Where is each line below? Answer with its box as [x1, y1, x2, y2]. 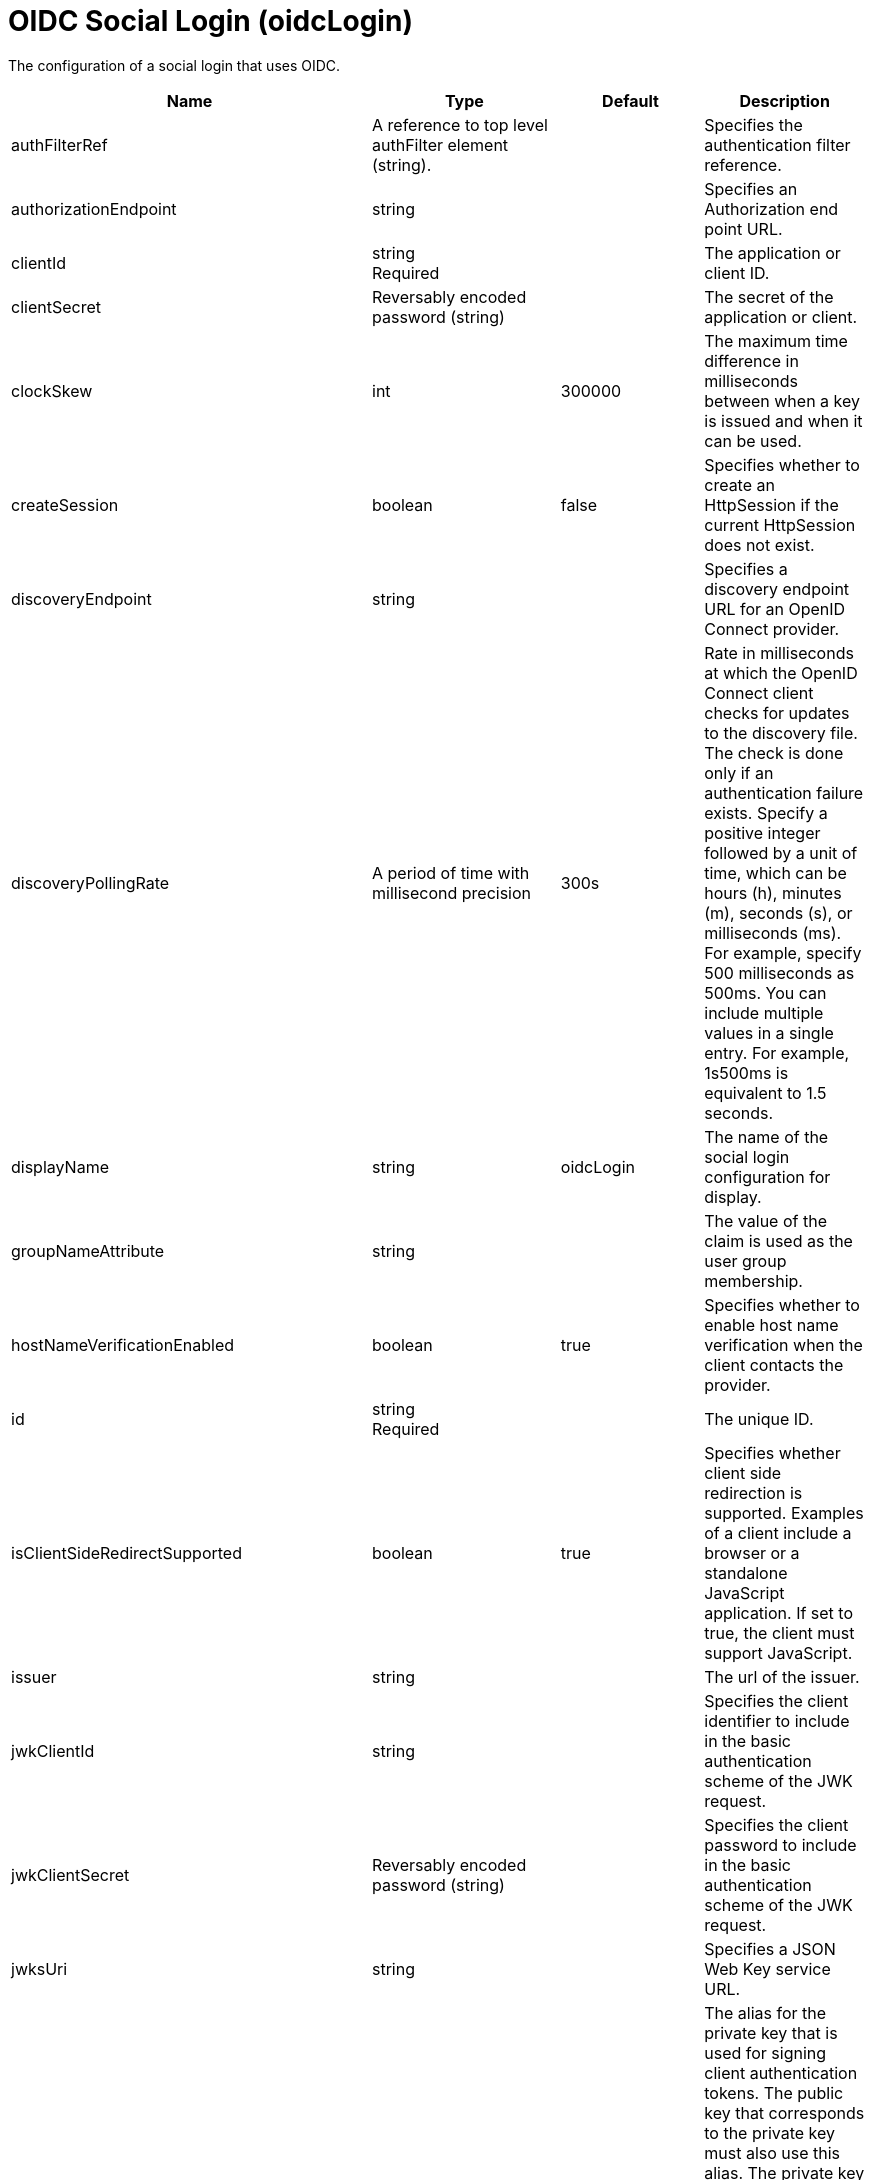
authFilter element [372, 134, 509, 155]
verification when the [704, 1334, 863, 1355]
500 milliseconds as [704, 962, 855, 983]
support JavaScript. [704, 1642, 853, 1663]
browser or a [704, 1542, 800, 1563]
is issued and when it [704, 410, 863, 431]
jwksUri [11, 1958, 68, 1979]
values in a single [704, 1022, 834, 1043]
